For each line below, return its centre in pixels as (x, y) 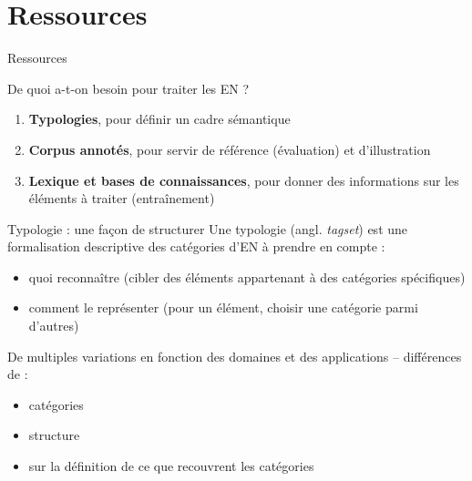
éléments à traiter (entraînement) (122, 198)
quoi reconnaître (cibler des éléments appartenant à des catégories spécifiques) (247, 276)
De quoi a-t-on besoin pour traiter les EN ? (128, 88)
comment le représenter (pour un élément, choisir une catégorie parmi (223, 307)
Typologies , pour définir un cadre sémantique (159, 119)
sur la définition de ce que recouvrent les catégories (171, 466)
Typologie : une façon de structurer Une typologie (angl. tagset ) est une (208, 228)
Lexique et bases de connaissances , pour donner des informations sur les (244, 180)
